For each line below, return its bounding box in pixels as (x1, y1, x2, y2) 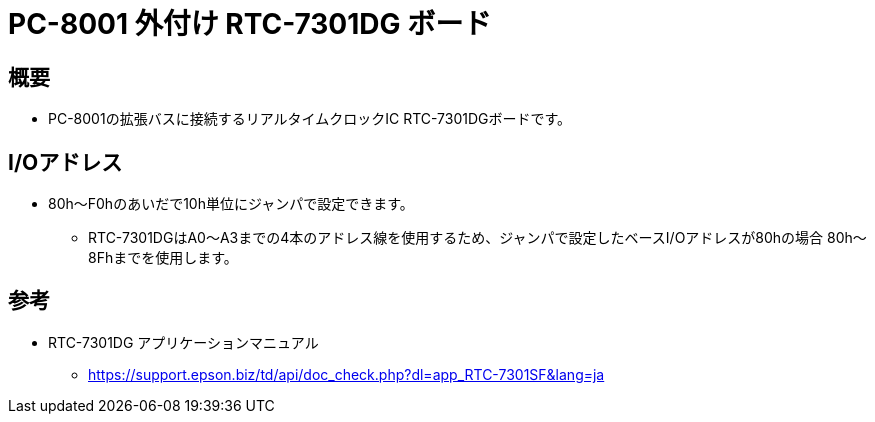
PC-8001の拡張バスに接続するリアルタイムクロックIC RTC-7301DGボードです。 (48, 110, 572, 128)
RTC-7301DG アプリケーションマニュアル (48, 333, 319, 351)
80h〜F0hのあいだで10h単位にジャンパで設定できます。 (48, 195, 414, 213)
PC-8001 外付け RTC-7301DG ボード (8, 7, 492, 41)
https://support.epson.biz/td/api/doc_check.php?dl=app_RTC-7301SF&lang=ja (88, 365, 605, 383)
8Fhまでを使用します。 (88, 249, 238, 267)
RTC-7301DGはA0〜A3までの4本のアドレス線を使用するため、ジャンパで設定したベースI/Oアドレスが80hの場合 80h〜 (88, 229, 867, 247)
